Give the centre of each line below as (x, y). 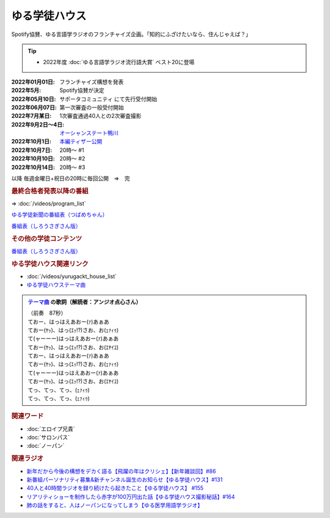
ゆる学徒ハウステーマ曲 (56, 285)
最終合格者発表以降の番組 (50, 191)
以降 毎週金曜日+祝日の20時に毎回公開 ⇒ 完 (71, 178)
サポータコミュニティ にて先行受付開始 (108, 99)
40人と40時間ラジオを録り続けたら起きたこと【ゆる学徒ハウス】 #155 (115, 488)
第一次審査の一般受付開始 (92, 107)
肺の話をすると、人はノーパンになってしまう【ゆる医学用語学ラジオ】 (115, 505)
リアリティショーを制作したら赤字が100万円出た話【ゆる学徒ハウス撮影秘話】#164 (131, 497)
